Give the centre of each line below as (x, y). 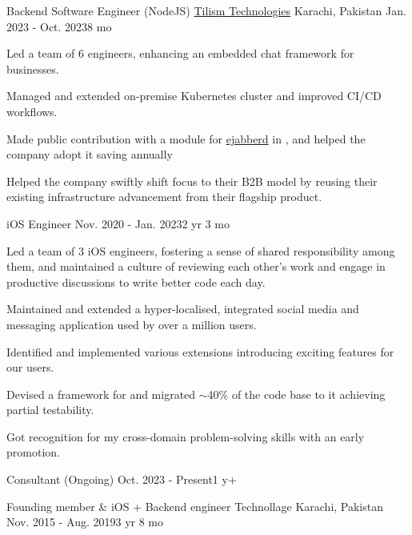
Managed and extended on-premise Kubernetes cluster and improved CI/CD (194, 96)
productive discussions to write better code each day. (136, 282)
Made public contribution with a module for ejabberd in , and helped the (186, 138)
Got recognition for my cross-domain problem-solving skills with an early (186, 436)
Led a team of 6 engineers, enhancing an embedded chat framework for (180, 53)
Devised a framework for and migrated (101, 394)
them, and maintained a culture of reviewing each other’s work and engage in (196, 266)
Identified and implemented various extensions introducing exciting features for (200, 351)
